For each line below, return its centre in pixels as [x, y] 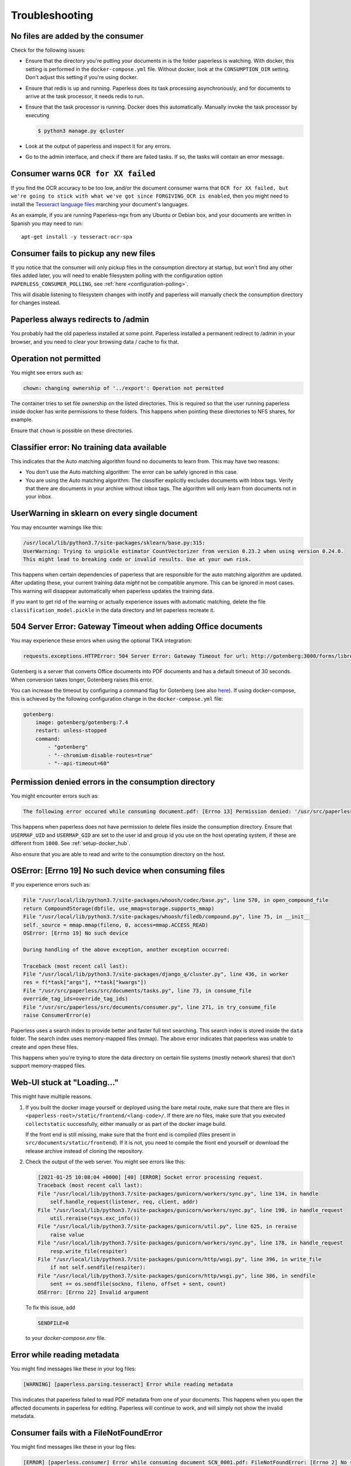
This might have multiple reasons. [51, 1097]
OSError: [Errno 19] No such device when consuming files [118, 871]
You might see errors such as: [47, 372]
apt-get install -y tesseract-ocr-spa [77, 237]
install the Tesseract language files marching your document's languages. [100, 204]
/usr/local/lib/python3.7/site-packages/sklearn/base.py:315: [114, 543]
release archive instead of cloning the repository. [84, 1151]
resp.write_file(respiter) [89, 1251]
